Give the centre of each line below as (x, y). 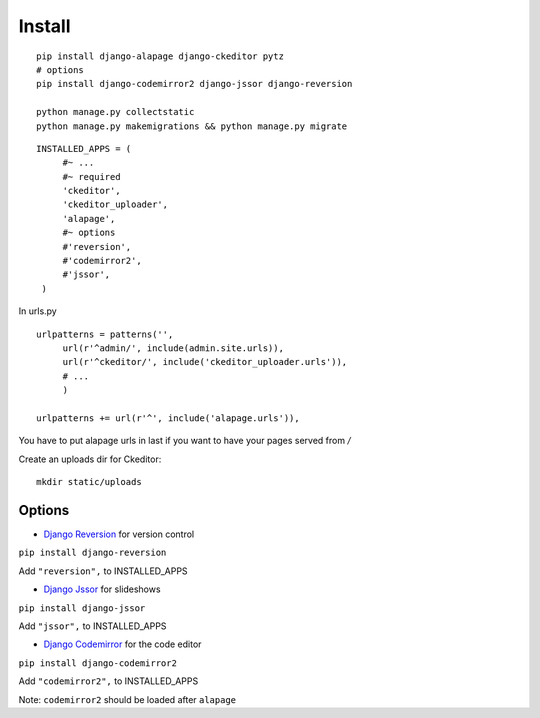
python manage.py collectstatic (115, 112)
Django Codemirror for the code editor (122, 644)
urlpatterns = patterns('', (105, 334)
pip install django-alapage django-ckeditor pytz (160, 56)
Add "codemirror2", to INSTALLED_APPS (108, 681)
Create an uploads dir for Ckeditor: (90, 459)
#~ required (91, 176)
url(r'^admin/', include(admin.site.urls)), (173, 348)
